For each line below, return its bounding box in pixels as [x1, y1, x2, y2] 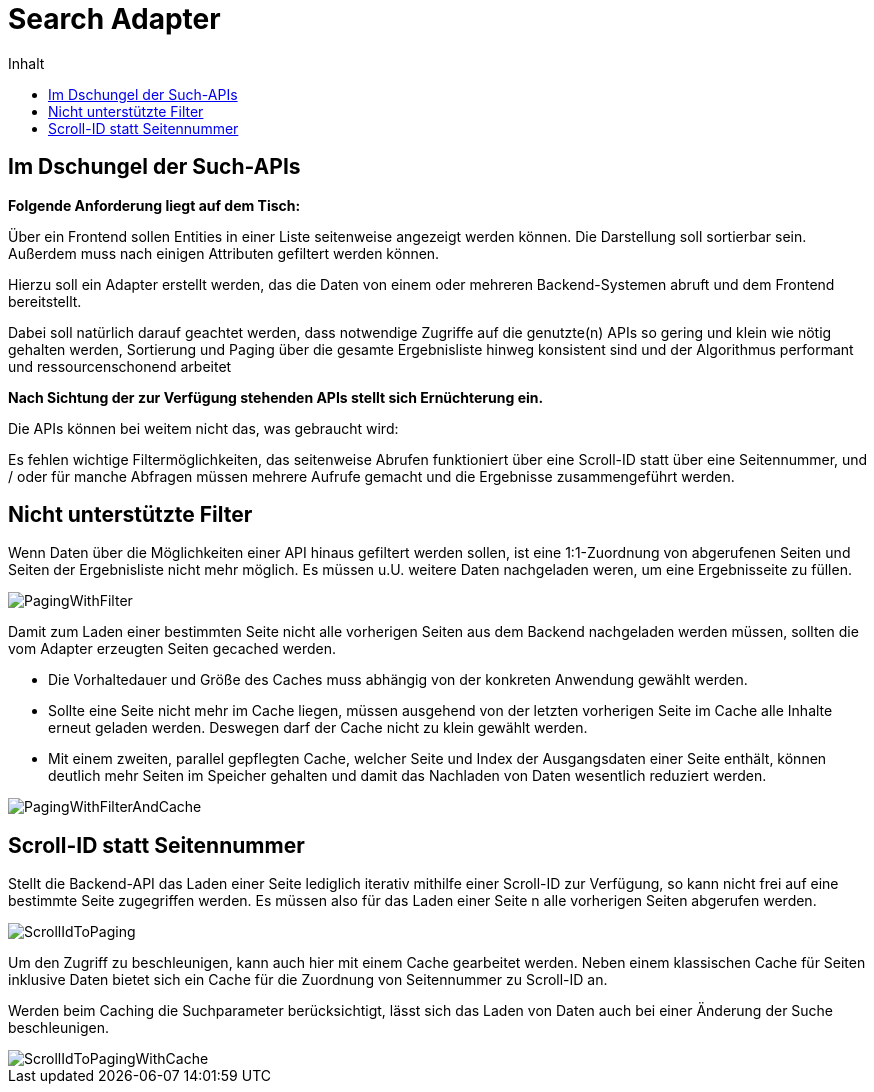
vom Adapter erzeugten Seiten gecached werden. [8, 640, 336, 658]
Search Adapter [8, 2, 221, 36]
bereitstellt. [8, 292, 82, 310]
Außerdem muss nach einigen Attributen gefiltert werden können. [8, 244, 440, 262]
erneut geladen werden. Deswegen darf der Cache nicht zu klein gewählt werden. [48, 719, 588, 737]
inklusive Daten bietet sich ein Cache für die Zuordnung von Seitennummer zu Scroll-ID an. [8, 971, 608, 989]
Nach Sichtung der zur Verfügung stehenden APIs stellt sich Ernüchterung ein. [8, 388, 544, 406]
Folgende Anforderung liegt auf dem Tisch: [8, 196, 301, 214]
